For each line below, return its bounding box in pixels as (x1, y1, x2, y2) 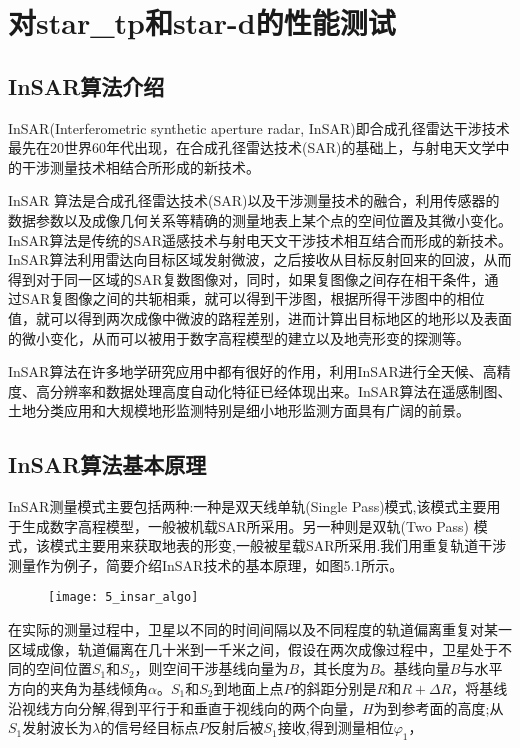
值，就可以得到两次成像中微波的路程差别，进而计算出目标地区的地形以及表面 (8, 307, 512, 328)
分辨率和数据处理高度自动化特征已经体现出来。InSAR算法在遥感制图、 (49, 380, 512, 401)
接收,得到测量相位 (277, 717, 394, 738)
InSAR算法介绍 (8, 70, 165, 101)
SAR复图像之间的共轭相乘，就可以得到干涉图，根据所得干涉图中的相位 (21, 288, 485, 309)
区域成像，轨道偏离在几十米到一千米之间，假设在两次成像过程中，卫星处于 (8, 638, 498, 659)
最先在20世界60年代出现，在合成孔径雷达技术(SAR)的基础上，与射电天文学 (8, 137, 496, 158)
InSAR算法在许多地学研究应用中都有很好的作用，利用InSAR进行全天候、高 (8, 361, 497, 382)
